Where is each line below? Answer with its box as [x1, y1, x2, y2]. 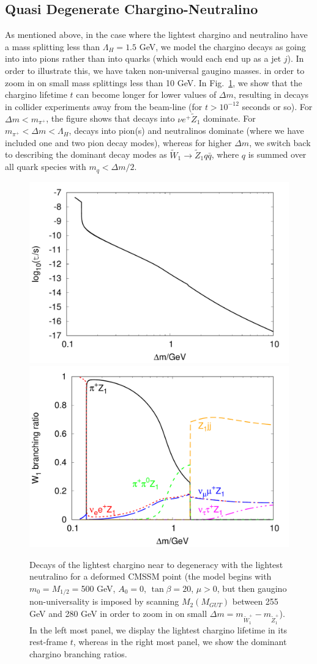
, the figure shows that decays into [46, 112, 175, 125]
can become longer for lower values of [76, 88, 217, 101]
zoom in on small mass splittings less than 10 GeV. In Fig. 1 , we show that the [5, 76, 302, 89]
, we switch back [249, 136, 311, 149]
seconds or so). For [242, 100, 313, 113]
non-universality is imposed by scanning [29, 595, 179, 608]
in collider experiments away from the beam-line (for [5, 100, 203, 113]
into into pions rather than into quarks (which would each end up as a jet [5, 52, 282, 65]
